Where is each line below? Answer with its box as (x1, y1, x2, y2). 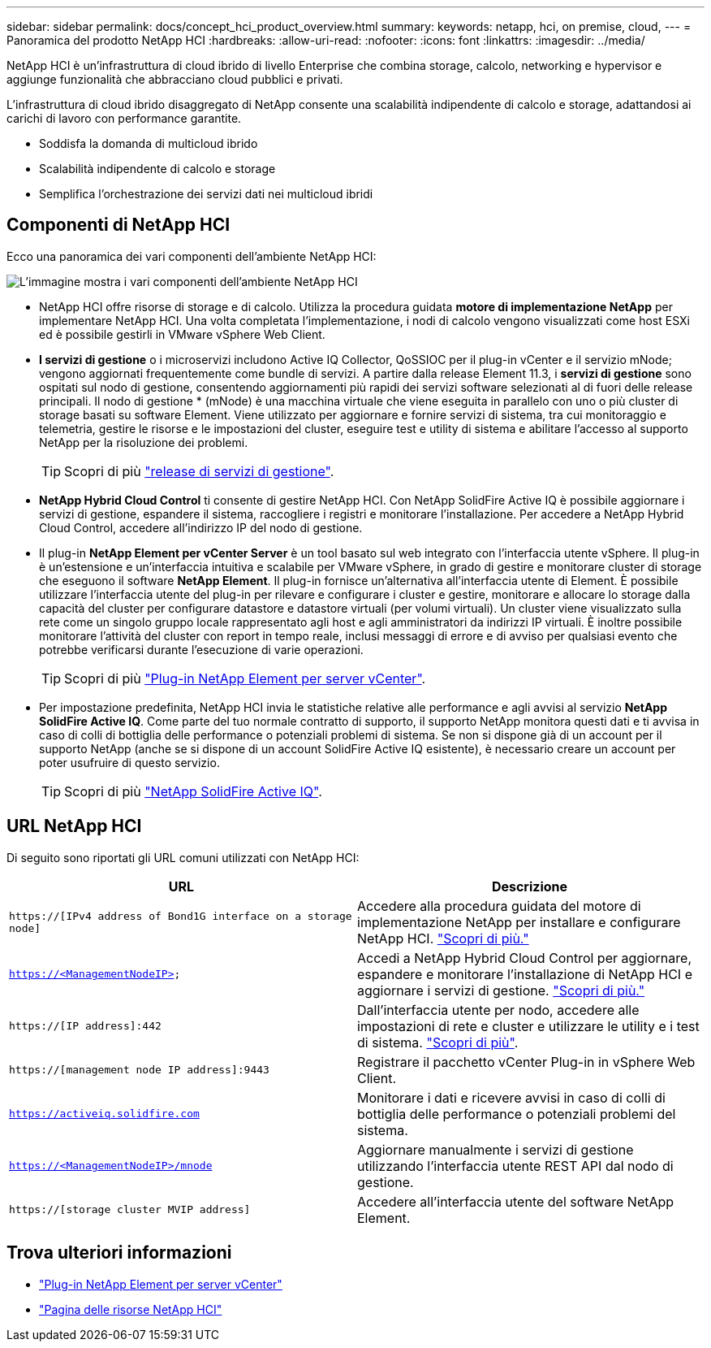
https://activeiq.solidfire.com (9, 1107, 200, 1120)
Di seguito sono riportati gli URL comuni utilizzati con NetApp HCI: (6, 850, 360, 865)
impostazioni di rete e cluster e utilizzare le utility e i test (357, 1017, 700, 1034)
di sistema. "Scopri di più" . (357, 1034, 519, 1051)
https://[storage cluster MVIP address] (9, 1203, 251, 1216)
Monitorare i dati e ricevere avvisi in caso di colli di (357, 1089, 666, 1106)
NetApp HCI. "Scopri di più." (357, 930, 529, 947)
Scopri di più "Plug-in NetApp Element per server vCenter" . (64, 670, 426, 687)
